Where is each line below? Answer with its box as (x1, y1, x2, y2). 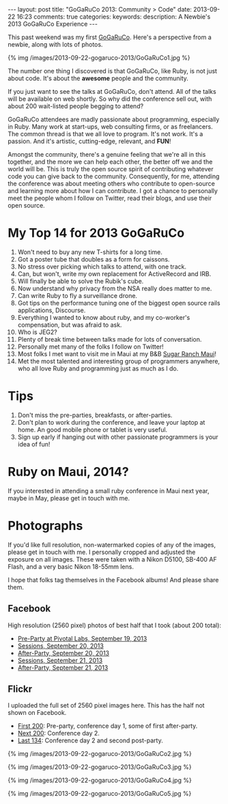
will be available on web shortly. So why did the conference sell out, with (8, 95, 212, 103)
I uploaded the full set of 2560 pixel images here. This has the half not (8, 701, 205, 709)
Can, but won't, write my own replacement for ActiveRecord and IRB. (17, 269, 212, 278)
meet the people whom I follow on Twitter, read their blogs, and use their (8, 194, 212, 202)
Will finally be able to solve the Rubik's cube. (17, 277, 144, 285)
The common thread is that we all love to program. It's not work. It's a (8, 130, 203, 138)
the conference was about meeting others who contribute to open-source (8, 179, 216, 188)
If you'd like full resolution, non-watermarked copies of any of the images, (8, 540, 216, 549)
